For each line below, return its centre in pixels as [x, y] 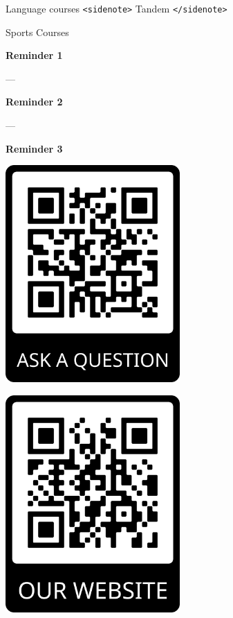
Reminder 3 [34, 148]
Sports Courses [37, 32]
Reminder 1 [34, 55]
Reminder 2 [34, 102]
